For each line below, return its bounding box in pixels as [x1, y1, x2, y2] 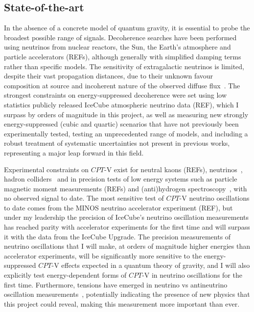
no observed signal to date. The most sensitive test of [4, 193, 164, 203]
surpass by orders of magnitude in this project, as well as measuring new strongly [4, 109, 249, 119]
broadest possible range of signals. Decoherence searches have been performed [4, 32, 237, 42]
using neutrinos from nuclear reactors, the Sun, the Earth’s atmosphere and [4, 42, 231, 52]
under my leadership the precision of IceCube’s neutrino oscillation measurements [4, 212, 249, 222]
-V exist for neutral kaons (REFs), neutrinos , [104, 164, 243, 174]
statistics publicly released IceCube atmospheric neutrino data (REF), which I [4, 99, 239, 109]
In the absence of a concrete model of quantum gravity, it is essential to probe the [4, 23, 250, 33]
